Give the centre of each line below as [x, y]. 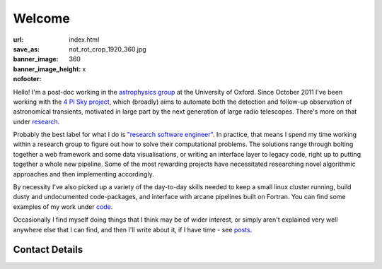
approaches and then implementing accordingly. [84, 174]
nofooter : [27, 79]
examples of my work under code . [63, 207]
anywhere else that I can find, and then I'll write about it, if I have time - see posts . [133, 229]
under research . [36, 121]
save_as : [27, 49]
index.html [84, 40]
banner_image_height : [47, 69]
